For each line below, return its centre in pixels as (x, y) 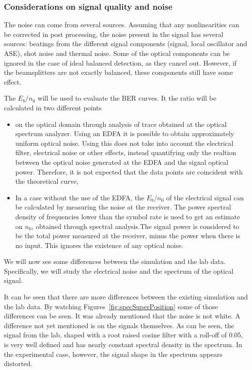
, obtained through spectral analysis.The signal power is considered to (135, 226)
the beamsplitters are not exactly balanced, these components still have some (118, 72)
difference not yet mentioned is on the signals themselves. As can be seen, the (119, 325)
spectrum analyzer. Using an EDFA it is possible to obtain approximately (125, 133)
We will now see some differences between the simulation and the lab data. (115, 261)
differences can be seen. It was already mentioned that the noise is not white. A (122, 316)
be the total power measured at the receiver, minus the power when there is (128, 236)
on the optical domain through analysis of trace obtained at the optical (121, 124)
